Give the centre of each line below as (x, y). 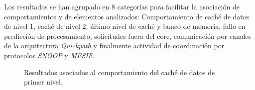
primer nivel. (43, 82)
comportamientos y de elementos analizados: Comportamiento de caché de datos (127, 16)
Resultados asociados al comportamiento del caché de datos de (120, 72)
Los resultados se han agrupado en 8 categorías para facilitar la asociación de (122, 6)
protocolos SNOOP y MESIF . (49, 55)
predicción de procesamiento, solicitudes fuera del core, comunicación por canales (128, 36)
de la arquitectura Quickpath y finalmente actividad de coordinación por (114, 45)
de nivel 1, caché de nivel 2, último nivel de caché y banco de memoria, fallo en (125, 26)
